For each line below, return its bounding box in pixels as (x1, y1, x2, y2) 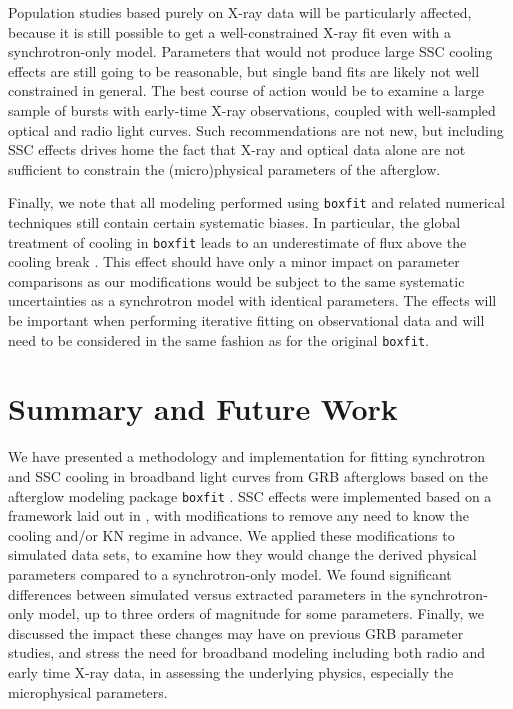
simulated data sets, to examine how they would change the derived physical (8, 544, 477, 565)
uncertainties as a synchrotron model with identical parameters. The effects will (8, 290, 497, 311)
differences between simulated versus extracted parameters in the (8, 583, 406, 604)
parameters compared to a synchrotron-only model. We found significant (8, 564, 452, 585)
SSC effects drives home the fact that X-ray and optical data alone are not (8, 139, 466, 160)
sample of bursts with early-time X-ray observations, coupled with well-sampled (8, 99, 496, 120)
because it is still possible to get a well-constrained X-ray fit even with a (8, 21, 452, 42)
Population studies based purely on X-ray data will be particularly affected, (8, 2, 472, 22)
